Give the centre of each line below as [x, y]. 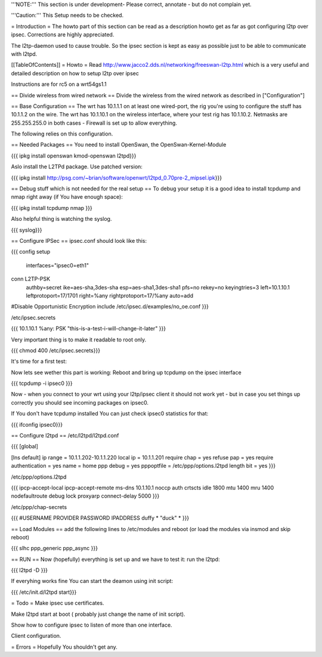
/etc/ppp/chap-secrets [39, 507]
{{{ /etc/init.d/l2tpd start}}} [44, 592]
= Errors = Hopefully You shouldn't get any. [64, 647]
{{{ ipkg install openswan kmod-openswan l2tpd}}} [74, 156]
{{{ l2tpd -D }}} [29, 570]
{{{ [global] [25, 446]
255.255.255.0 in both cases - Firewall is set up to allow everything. [94, 123]
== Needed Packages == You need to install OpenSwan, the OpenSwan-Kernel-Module [119, 145]
